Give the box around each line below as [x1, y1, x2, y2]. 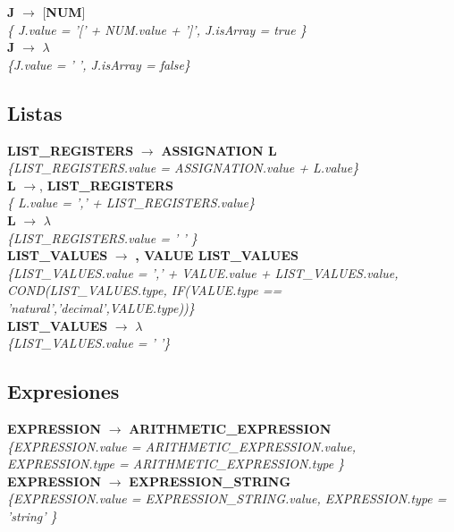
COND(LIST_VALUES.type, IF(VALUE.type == [7, 281, 282, 300]
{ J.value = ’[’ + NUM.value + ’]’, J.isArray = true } [7, 20, 307, 38]
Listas [7, 98, 63, 126]
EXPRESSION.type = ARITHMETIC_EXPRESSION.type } [7, 454, 345, 473]
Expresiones [7, 377, 120, 405]
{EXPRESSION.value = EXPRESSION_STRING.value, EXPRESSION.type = [7, 489, 447, 508]
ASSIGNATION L [161, 140, 277, 159]
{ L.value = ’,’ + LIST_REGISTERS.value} [7, 193, 255, 212]
